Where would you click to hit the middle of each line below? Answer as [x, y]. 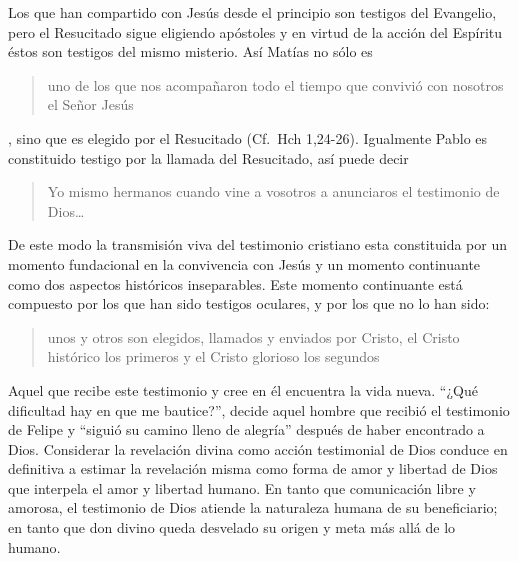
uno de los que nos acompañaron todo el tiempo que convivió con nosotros [275, 84]
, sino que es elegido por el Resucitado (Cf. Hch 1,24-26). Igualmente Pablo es [248, 137]
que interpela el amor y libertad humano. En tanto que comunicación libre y [242, 487]
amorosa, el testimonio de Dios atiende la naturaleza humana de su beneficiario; [253, 507]
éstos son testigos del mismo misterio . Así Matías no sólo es [190, 51]
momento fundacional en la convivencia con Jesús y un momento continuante [244, 263]
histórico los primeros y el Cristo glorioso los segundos [213, 356]
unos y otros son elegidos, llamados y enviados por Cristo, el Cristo [253, 336]
